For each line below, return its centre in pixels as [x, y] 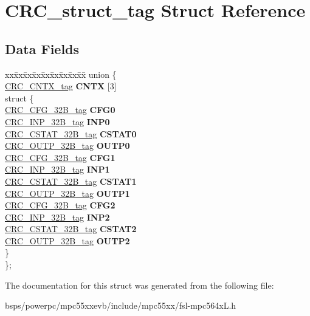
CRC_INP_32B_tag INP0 [57, 121]
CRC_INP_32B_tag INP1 [57, 169]
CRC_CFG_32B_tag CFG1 [60, 157]
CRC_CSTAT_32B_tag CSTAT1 [71, 181]
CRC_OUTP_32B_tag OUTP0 [67, 146]
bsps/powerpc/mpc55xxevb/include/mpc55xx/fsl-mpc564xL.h [121, 305]
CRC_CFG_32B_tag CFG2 [60, 205]
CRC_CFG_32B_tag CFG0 [60, 110]
